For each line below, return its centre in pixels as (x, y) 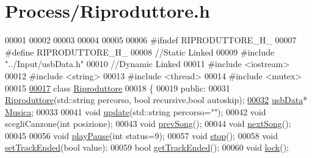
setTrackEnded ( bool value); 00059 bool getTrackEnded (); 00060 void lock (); (147, 147)
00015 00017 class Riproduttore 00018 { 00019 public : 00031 (118, 88)
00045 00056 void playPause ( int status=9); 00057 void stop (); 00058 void (142, 135)
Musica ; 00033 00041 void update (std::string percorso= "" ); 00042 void (136, 111)
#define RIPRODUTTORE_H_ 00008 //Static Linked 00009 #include (140, 52)
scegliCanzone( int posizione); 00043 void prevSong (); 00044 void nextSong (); (148, 124)
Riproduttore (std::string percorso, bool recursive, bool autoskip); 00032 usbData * (156, 100)
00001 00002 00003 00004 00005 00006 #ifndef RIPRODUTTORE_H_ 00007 (151, 40)
